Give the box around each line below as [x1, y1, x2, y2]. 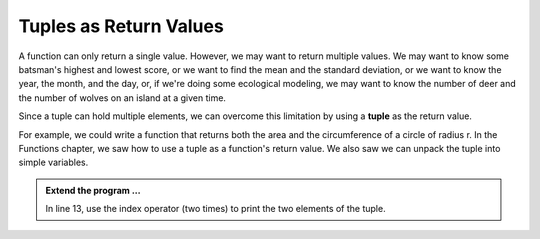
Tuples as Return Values [18, 15, 224, 37]
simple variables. [18, 156, 89, 169]
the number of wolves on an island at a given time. [18, 91, 227, 104]
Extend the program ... [45, 184, 141, 196]
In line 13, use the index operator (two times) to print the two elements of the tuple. [45, 203, 386, 215]
